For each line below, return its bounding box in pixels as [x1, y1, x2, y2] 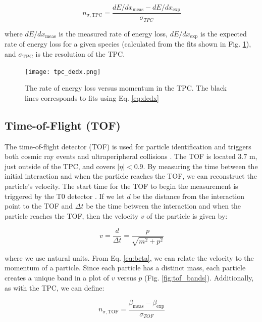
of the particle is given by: [146, 210, 228, 221]
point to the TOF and [5, 200, 73, 211]
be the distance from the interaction [133, 190, 244, 201]
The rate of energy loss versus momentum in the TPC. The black [25, 83, 227, 93]
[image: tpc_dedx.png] [25, 68, 101, 75]
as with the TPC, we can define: [5, 282, 104, 293]
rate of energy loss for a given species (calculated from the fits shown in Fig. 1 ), [5, 38, 251, 49]
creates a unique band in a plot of [5, 272, 110, 283]
